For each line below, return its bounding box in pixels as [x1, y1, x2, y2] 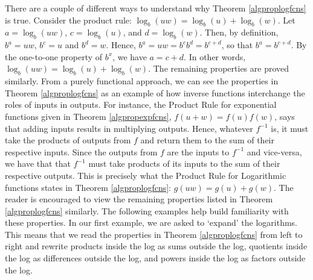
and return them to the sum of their [140, 134, 274, 146]
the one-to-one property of [5, 50, 103, 63]
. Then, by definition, [199, 26, 279, 39]
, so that [221, 39, 253, 51]
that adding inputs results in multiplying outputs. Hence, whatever [5, 122, 253, 134]
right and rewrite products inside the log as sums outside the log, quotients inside [5, 240, 308, 252]
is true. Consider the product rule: [5, 13, 132, 26]
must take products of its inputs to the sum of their [88, 157, 280, 170]
